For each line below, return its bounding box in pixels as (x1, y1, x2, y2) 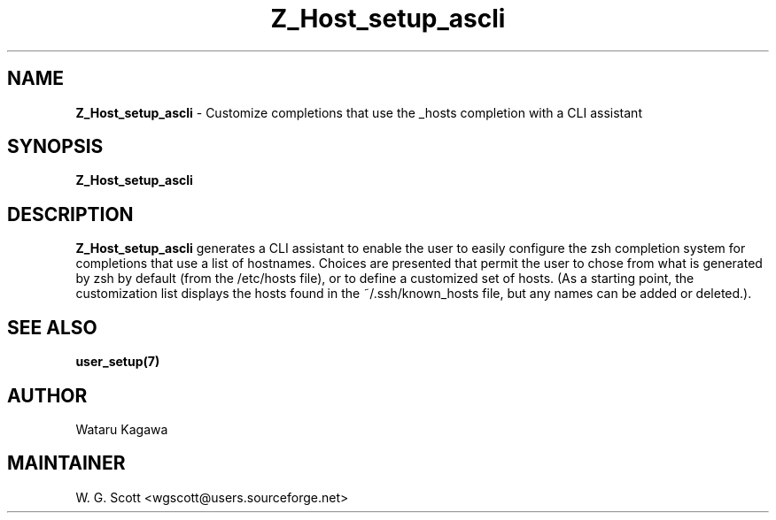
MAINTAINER (7, 452, 126, 475)
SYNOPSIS (7, 135, 104, 158)
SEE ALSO (7, 316, 97, 339)
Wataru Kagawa (75, 421, 168, 437)
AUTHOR (7, 384, 88, 407)
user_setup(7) (75, 354, 160, 370)
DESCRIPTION (7, 203, 134, 226)
